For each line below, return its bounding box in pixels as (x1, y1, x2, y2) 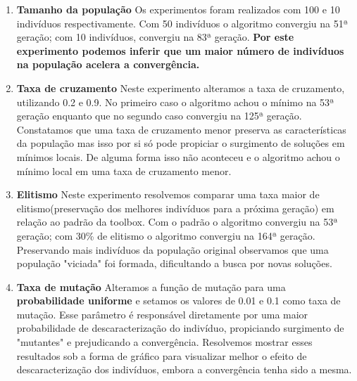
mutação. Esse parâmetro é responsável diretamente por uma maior (16, 306, 308, 321)
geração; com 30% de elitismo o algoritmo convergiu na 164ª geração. (16, 228, 315, 243)
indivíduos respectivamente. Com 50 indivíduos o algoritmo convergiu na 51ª (16, 15, 348, 30)
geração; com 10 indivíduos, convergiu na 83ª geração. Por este (16, 30, 294, 44)
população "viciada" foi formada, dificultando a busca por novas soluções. (16, 256, 332, 271)
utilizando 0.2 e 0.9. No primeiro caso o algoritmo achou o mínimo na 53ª (16, 94, 334, 109)
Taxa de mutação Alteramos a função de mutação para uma (16, 279, 286, 294)
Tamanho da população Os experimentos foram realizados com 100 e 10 (16, 2, 340, 16)
